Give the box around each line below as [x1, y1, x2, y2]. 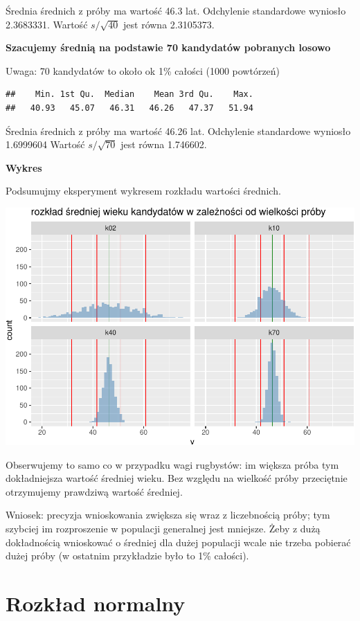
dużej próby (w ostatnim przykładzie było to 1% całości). [6, 548, 249, 563]
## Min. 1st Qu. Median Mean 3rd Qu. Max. [6, 89, 253, 100]
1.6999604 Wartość [6, 137, 85, 152]
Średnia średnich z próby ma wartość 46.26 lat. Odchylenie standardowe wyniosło [6, 123, 351, 138]
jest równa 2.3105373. [123, 17, 215, 31]
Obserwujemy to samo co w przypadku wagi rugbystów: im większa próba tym [6, 457, 339, 471]
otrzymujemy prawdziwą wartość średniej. [6, 484, 183, 498]
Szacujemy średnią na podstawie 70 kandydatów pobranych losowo [6, 40, 331, 55]
